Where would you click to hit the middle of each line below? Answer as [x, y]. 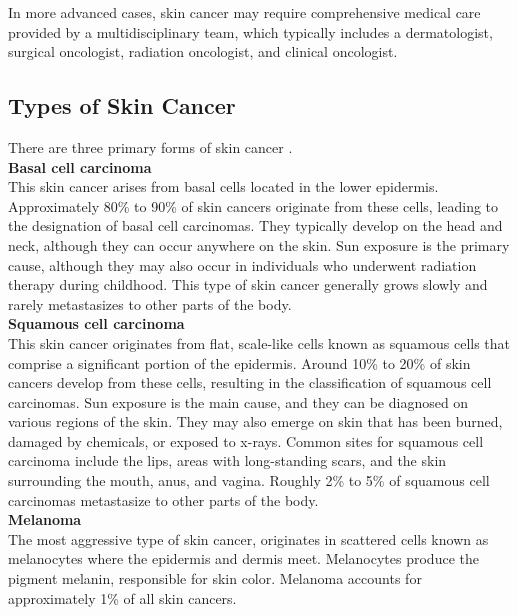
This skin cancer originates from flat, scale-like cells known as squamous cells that [259, 342]
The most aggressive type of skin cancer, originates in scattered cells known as [248, 538]
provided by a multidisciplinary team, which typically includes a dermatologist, [250, 31]
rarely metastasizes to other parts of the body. [150, 303]
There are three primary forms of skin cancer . [150, 146]
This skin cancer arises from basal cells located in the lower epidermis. [223, 186]
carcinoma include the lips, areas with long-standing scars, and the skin [227, 460]
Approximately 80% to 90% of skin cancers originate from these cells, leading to [253, 205]
